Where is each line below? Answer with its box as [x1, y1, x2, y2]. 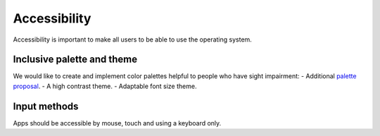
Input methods [13, 100, 79, 112]
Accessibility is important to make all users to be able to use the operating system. [13, 35, 253, 44]
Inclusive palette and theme [13, 54, 137, 66]
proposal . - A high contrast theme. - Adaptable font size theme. [13, 82, 197, 90]
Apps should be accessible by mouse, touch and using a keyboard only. [13, 118, 222, 127]
